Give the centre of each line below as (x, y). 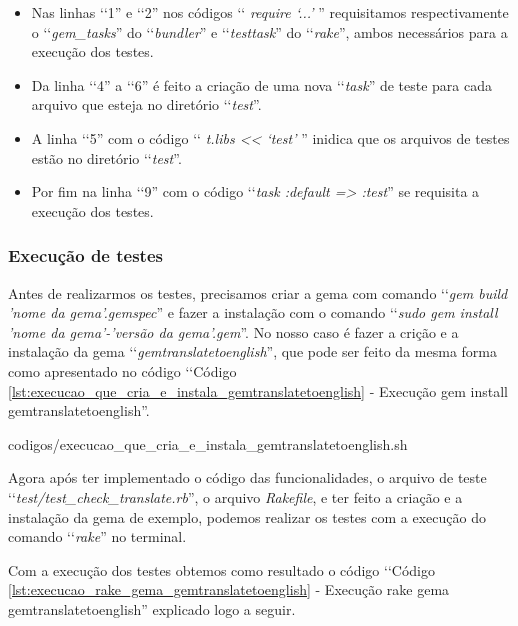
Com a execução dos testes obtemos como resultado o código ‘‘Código (221, 569)
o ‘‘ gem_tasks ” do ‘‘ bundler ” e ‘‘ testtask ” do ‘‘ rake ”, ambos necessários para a (269, 31)
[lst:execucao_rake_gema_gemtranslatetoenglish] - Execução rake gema (229, 589)
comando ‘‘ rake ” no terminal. (97, 536)
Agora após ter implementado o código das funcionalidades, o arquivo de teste (247, 477)
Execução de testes (85, 255)
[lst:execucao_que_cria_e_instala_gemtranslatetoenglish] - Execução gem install (258, 390)
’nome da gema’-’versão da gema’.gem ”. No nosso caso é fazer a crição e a (233, 331)
